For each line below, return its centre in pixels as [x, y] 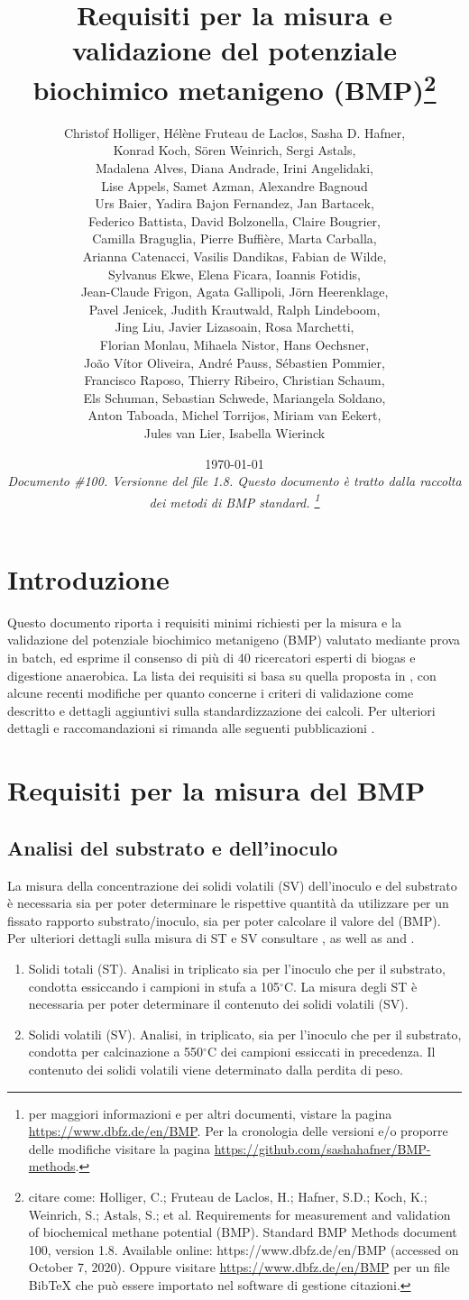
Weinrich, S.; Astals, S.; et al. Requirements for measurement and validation [239, 1214]
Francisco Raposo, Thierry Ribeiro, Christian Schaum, [234, 380]
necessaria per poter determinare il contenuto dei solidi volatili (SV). [218, 1004]
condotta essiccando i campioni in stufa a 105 [154, 986]
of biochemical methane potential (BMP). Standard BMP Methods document [243, 1232]
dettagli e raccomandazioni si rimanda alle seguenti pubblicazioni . [191, 728]
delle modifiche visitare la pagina [119, 1148]
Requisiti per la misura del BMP [216, 790]
